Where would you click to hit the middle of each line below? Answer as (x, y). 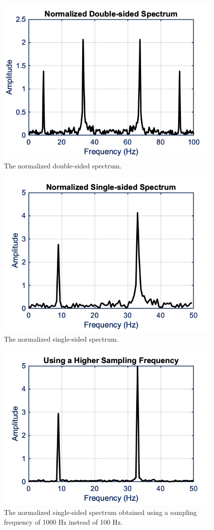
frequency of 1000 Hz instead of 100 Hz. (63, 521)
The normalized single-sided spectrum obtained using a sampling (100, 512)
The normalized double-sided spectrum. (63, 165)
